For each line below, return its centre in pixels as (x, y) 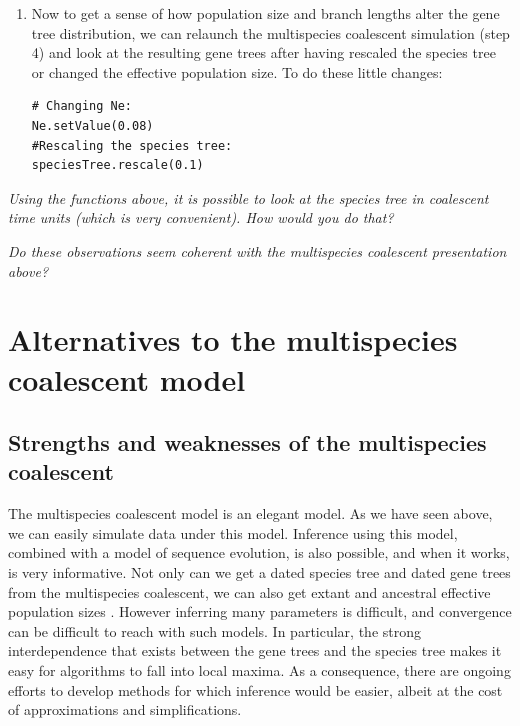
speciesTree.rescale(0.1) (117, 165)
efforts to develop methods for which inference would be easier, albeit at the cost (255, 689)
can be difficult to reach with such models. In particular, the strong (214, 630)
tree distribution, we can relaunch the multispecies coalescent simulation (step (270, 32)
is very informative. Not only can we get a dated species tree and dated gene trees (259, 572)
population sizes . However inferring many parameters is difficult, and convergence (260, 611)
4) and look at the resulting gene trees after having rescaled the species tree (263, 52)
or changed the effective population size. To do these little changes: (237, 71)
